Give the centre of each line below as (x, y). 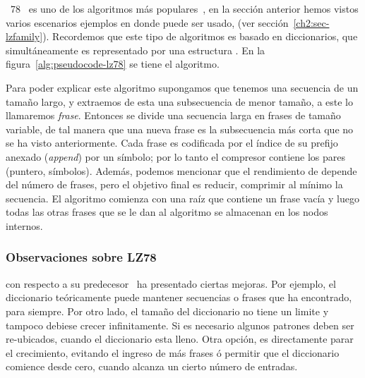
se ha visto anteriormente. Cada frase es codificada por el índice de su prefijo (172, 143)
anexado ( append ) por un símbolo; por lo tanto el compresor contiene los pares (176, 156)
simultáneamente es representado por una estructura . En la (136, 50)
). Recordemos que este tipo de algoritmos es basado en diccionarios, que (200, 36)
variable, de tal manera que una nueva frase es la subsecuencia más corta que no (180, 129)
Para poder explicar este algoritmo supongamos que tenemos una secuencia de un (182, 87)
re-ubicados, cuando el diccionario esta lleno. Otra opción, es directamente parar (180, 339)
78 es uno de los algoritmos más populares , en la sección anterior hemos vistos (184, 8)
